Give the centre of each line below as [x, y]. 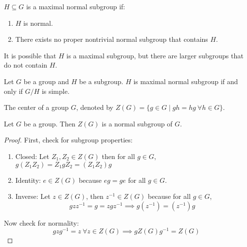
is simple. [55, 91]
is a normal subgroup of [137, 123]
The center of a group [36, 107]
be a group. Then [49, 123]
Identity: [28, 180]
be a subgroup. [101, 81]
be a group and [46, 81]
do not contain [26, 65]
